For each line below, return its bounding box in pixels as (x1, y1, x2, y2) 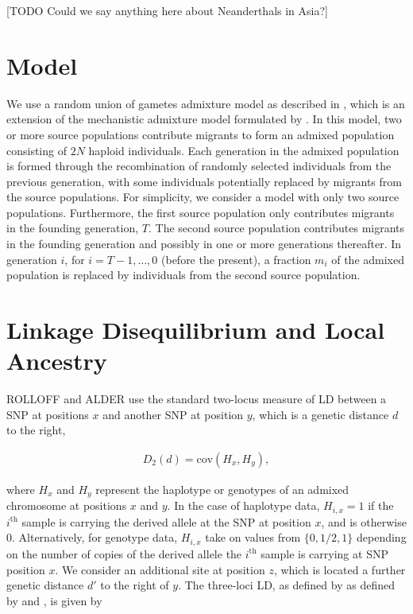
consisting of (6, 142, 67, 158)
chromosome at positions (6, 497, 127, 514)
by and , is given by (6, 592, 102, 608)
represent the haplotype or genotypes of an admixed (95, 480, 349, 497)
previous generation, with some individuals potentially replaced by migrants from (6, 173, 402, 189)
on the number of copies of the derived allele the (6, 545, 242, 562)
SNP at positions (6, 406, 89, 422)
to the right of (100, 577, 169, 593)
